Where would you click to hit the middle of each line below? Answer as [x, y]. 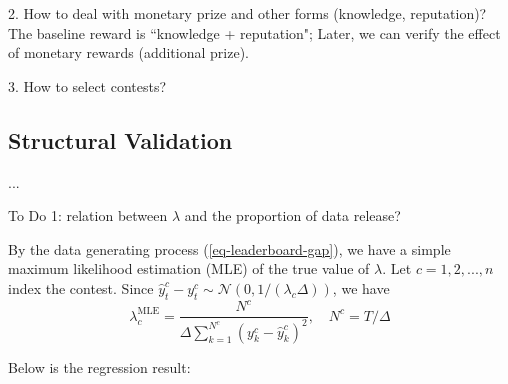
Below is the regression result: [99, 366]
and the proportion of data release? [292, 215]
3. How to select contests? [87, 85]
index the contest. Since [81, 287]
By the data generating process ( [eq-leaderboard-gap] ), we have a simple [229, 248]
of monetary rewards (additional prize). [128, 52]
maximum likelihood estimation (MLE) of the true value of [189, 268]
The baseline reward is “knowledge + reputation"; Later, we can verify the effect [254, 32]
